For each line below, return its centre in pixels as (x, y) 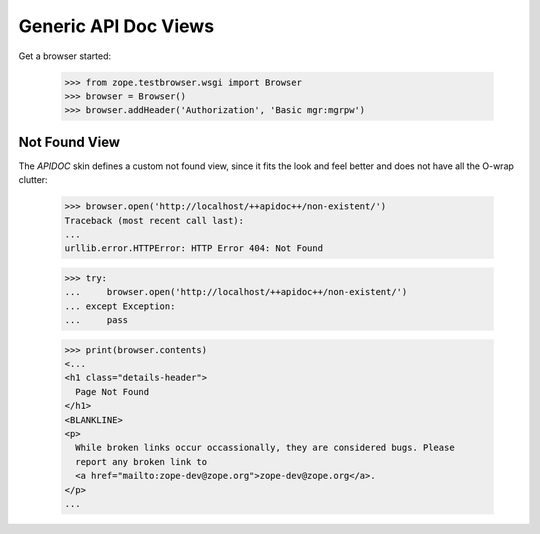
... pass (96, 320)
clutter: (33, 180)
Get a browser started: (65, 56)
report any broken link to (141, 461)
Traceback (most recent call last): (154, 220)
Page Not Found (112, 391)
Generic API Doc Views (116, 26)
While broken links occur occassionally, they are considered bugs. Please (265, 448)
